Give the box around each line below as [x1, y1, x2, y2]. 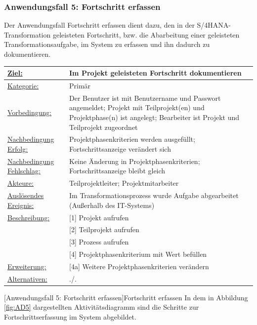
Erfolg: [7, 144, 28, 154]
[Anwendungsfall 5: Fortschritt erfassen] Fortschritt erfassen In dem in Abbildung [4, 292, 248, 302]
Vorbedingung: [7, 107, 52, 118]
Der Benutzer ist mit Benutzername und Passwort [69, 92, 221, 103]
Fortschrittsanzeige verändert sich [69, 144, 171, 154]
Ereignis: [7, 200, 34, 210]
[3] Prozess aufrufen [69, 237, 129, 247]
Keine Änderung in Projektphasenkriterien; [69, 156, 200, 166]
